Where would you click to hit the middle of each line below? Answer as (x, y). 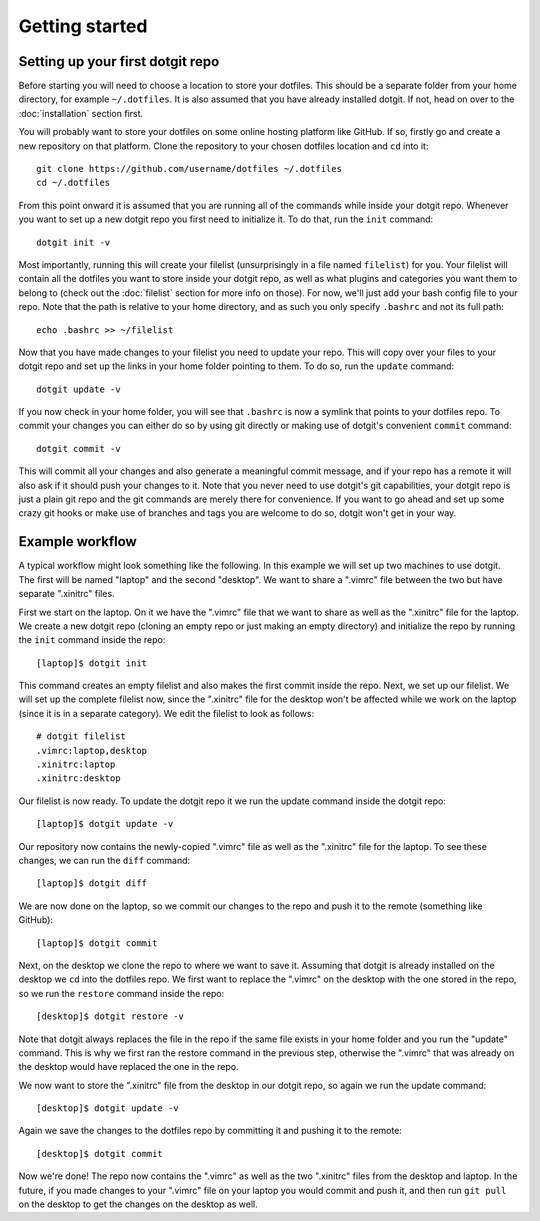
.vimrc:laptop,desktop (92, 750)
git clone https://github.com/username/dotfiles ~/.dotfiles (189, 169)
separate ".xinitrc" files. (66, 594)
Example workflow (77, 541)
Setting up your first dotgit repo (119, 61)
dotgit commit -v (78, 448)
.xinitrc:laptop (76, 764)
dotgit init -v (73, 242)
